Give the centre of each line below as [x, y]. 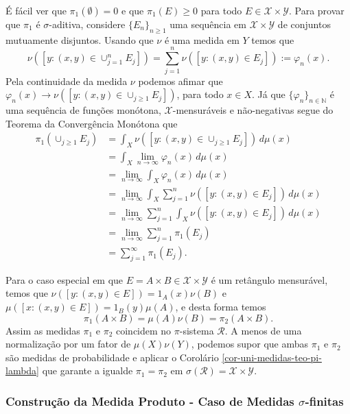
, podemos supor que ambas [250, 344]
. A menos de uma [263, 330]
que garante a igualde [87, 370]
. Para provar [316, 10]
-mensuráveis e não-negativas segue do [253, 109]
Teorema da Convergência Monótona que [92, 123]
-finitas [324, 401]
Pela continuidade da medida [67, 81]
